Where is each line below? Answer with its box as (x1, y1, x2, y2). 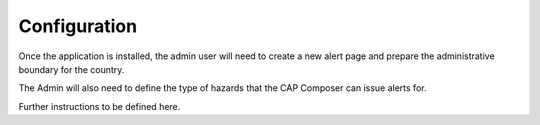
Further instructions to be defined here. (18, 100, 181, 112)
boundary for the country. (18, 63, 125, 75)
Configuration (18, 15, 138, 37)
